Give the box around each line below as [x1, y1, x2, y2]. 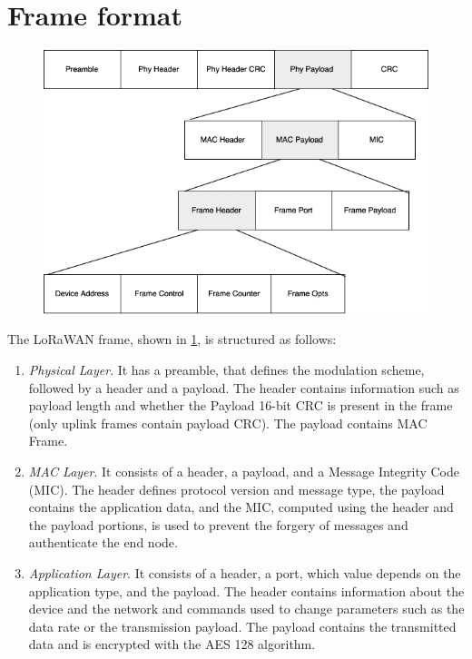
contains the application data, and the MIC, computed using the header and [28, 497, 454, 516]
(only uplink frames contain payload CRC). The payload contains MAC [28, 413, 428, 432]
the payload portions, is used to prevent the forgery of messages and [28, 515, 408, 534]
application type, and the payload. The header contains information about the [28, 581, 465, 600]
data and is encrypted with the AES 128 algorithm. [28, 634, 316, 654]
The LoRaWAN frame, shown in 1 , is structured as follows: [7, 329, 337, 349]
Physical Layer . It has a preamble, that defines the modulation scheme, [28, 359, 425, 379]
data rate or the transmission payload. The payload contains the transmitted [28, 616, 457, 635]
